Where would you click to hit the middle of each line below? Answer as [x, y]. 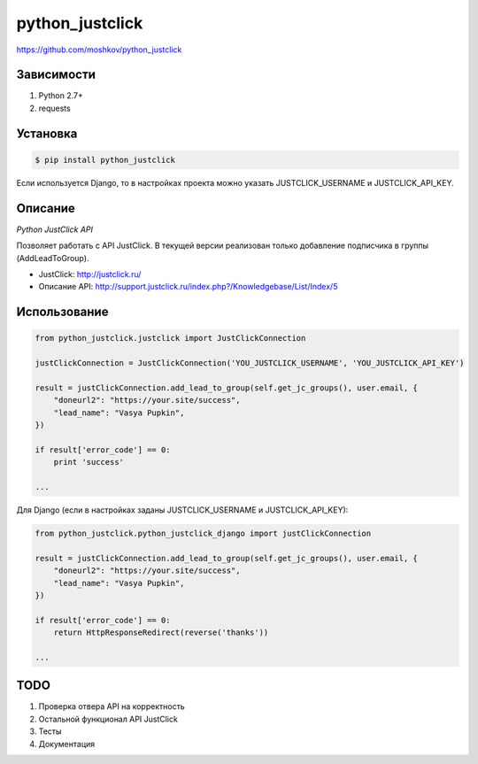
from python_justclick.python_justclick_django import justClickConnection [203, 533]
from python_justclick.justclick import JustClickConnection [170, 338]
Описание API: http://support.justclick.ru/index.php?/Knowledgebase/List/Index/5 [188, 287]
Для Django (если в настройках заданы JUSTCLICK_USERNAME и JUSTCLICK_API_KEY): [182, 510]
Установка [47, 133]
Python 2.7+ [61, 96]
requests [54, 108]
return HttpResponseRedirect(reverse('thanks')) [161, 633]
